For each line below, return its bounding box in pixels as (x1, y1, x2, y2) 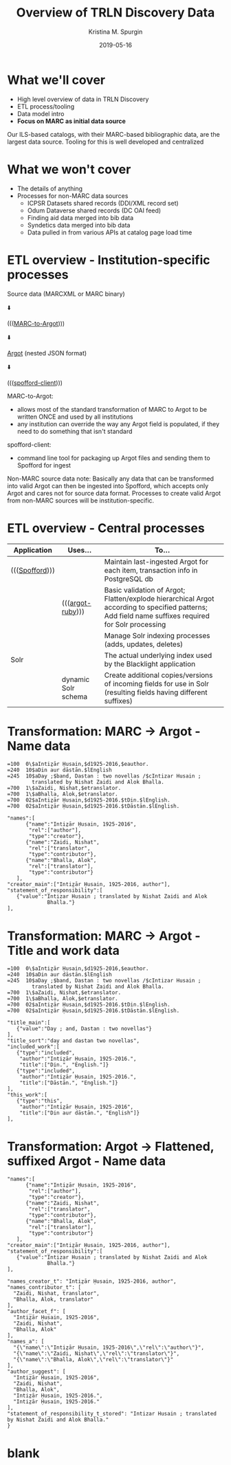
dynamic (61, 674, 90, 684)
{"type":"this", (16, 1098, 63, 1105)
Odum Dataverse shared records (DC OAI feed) (27, 206, 162, 214)
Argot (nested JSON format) (7, 349, 87, 357)
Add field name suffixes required (104, 610, 210, 620)
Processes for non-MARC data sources (16, 191, 129, 200)
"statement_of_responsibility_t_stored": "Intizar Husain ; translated (7, 1411, 217, 1418)
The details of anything (16, 184, 83, 192)
